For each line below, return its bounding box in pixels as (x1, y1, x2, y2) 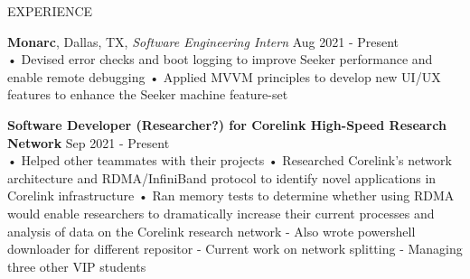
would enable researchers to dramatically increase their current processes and (7, 203, 435, 222)
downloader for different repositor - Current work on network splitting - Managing (7, 239, 463, 258)
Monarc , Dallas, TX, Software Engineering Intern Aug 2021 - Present (7, 32, 399, 51)
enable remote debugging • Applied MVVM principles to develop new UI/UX (7, 67, 441, 86)
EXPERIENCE (7, 2, 93, 20)
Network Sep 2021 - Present (7, 133, 170, 152)
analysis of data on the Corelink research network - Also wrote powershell (7, 221, 416, 240)
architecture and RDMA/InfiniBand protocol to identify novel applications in (7, 168, 437, 187)
